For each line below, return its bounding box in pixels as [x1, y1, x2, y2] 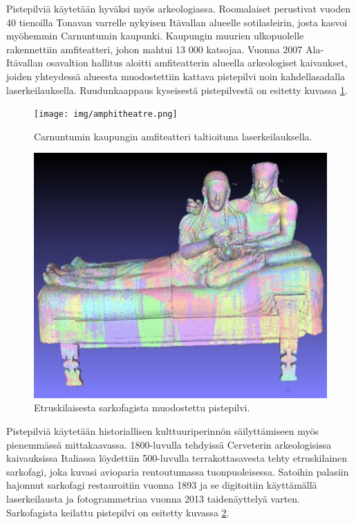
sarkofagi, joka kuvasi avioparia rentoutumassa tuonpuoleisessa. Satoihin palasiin [6, 464, 349, 478]
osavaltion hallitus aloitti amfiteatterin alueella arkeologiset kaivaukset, [46, 55, 348, 70]
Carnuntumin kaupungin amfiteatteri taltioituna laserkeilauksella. [34, 129, 312, 143]
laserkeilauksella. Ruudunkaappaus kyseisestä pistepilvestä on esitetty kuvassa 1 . [6, 82, 348, 97]
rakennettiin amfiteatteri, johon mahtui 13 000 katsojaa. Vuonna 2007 [6, 41, 303, 56]
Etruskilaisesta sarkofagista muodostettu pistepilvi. [34, 400, 250, 415]
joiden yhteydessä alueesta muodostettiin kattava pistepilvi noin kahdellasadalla [6, 68, 346, 83]
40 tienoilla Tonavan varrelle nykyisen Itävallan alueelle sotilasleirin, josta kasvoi [6, 15, 348, 29]
